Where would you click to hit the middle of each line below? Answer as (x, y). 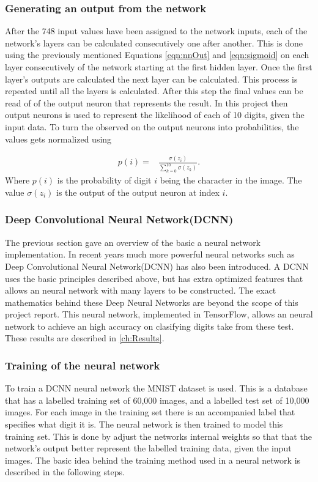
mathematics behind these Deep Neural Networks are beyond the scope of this (152, 302)
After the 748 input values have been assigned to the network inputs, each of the (156, 31)
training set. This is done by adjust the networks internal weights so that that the (158, 436)
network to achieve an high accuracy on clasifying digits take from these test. (150, 326)
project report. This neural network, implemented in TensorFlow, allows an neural (159, 314)
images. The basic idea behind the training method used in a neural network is (153, 460)
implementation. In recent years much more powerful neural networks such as (150, 254)
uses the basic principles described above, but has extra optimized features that (154, 278)
